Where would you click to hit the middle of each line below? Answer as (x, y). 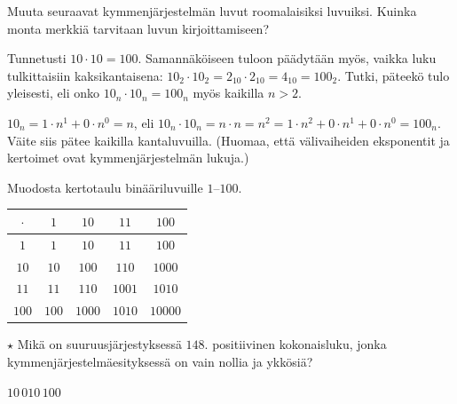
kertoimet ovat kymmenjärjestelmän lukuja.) (128, 158)
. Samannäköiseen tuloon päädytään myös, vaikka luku (287, 58)
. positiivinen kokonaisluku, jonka (295, 344)
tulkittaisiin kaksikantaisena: (85, 75)
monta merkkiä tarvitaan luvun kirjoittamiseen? (138, 28)
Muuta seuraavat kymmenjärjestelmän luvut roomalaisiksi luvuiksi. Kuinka (212, 11)
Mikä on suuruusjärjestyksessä (99, 344)
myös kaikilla (228, 93)
